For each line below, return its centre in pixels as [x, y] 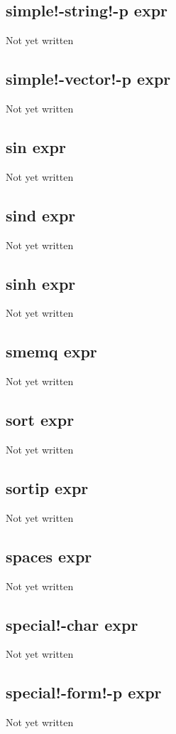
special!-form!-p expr [84, 692]
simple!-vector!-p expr [88, 79]
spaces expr [49, 556]
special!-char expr [72, 624]
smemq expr [51, 351]
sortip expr [47, 487]
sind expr [41, 215]
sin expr [36, 146]
